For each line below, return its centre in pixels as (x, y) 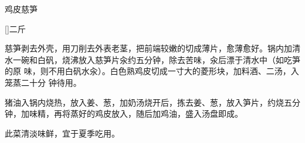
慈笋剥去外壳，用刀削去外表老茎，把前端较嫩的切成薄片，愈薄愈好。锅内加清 (152, 48)
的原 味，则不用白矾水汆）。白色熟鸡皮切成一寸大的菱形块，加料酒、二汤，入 (152, 71)
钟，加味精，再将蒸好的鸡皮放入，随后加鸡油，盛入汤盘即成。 (124, 114)
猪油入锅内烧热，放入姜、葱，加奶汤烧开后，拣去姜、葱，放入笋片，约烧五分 (152, 102)
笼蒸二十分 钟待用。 (43, 82)
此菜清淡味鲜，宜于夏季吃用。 (62, 133)
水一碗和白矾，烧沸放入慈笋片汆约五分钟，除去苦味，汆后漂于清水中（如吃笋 (152, 59)
